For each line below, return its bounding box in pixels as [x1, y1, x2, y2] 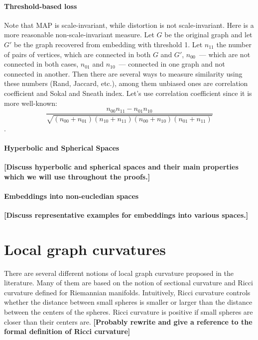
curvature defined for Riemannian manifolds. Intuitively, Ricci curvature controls [4, 287, 251, 297]
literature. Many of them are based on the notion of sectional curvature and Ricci [4, 277, 253, 288]
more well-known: [4, 97, 57, 108]
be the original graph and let [164, 29, 253, 40]
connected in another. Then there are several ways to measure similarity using [4, 68, 243, 79]
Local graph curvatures [4, 239, 166, 259]
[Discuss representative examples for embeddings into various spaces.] [4, 209, 249, 220]
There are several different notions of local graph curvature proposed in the [4, 267, 234, 278]
